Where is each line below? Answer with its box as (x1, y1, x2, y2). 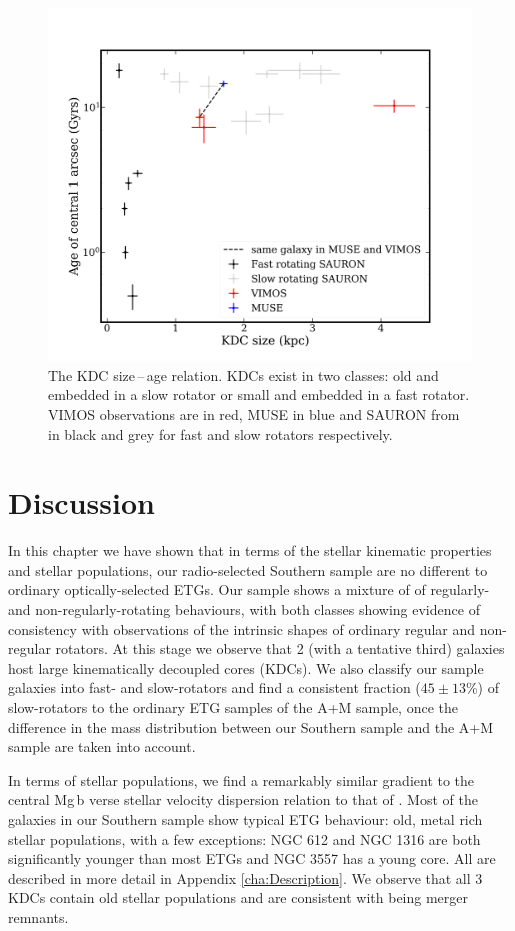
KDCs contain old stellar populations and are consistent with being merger (8, 887, 469, 908)
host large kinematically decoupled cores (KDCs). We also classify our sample (8, 657, 484, 678)
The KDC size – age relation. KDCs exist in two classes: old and (48, 364, 439, 385)
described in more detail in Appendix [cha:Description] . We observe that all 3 (8, 867, 483, 888)
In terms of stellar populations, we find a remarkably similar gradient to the (8, 769, 475, 790)
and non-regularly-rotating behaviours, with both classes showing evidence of (8, 599, 480, 620)
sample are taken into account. (8, 736, 196, 757)
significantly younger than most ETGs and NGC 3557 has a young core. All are (8, 848, 496, 869)
